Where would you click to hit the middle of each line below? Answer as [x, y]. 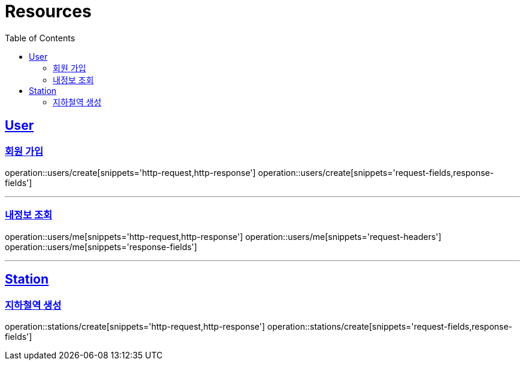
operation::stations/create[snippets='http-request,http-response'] [135, 326]
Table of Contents [40, 38]
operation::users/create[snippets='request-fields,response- [376, 172]
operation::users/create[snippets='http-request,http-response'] [130, 172]
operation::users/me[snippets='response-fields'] [101, 247]
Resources [48, 11]
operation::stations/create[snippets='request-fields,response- [390, 326]
